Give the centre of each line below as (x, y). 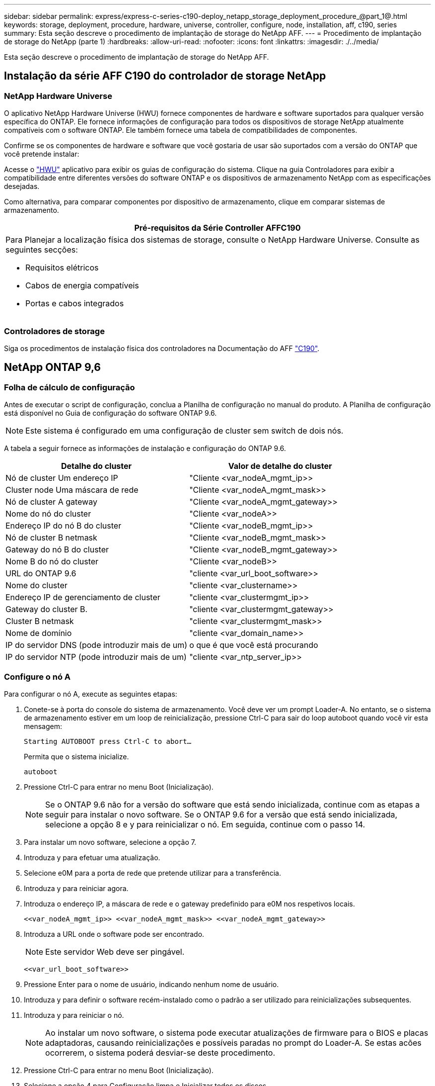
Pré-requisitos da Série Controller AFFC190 (217, 228)
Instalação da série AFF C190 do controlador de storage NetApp (165, 76)
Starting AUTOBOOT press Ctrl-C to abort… (108, 741)
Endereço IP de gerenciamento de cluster (83, 597)
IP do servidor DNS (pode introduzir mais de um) (97, 645)
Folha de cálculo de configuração (70, 387)
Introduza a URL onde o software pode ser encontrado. (114, 934)
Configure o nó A (37, 677)
